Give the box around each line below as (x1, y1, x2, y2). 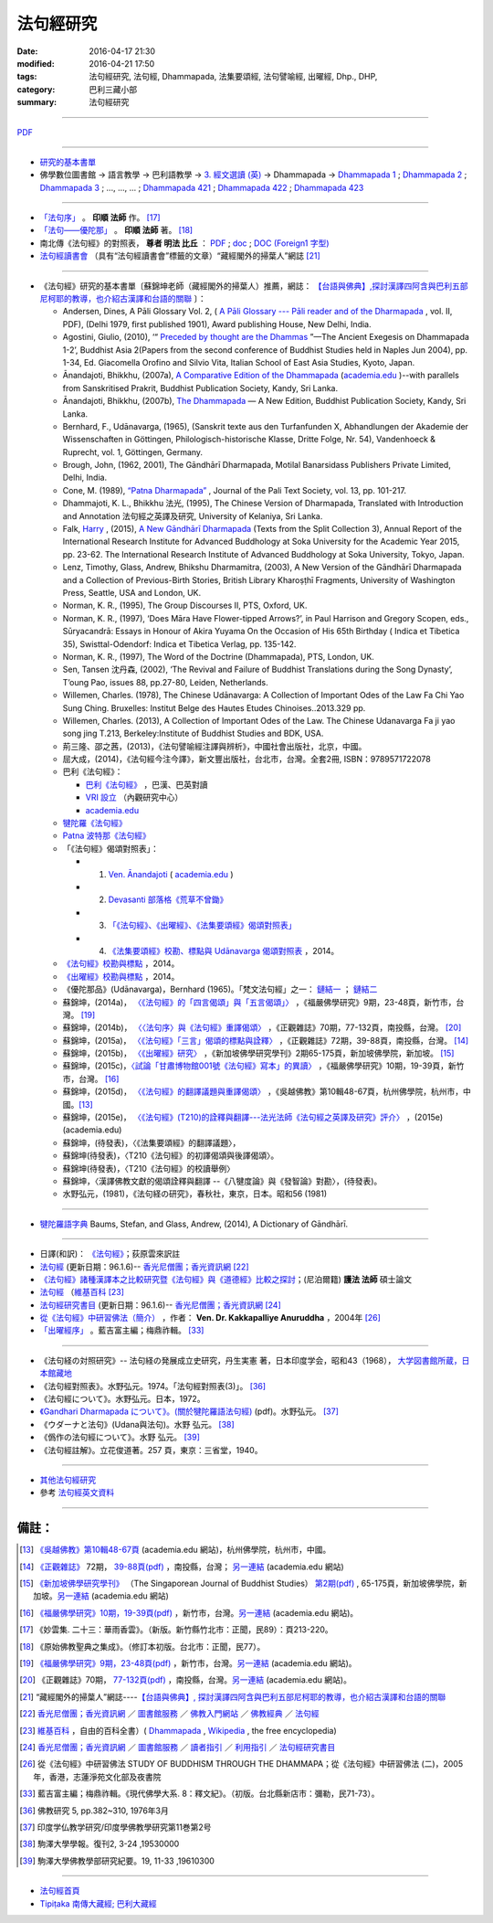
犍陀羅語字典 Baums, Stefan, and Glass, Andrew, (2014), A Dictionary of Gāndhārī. (39, 1218, 349, 1229)
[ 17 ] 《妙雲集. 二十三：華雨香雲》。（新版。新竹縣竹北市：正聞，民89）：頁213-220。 (19, 1624, 333, 1635)
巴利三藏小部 (89, 83, 137, 95)
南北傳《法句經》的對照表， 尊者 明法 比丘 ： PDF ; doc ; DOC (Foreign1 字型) (39, 238, 330, 249)
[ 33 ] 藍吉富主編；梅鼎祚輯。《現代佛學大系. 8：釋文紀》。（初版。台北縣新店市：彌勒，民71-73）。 (19, 1788, 380, 1800)
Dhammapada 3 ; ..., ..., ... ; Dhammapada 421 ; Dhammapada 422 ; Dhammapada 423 (39, 182, 364, 193)
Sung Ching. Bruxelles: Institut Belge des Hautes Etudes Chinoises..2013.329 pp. (62, 702, 366, 713)
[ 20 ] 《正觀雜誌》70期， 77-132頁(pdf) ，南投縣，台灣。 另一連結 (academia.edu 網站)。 (19, 1674, 351, 1685)
